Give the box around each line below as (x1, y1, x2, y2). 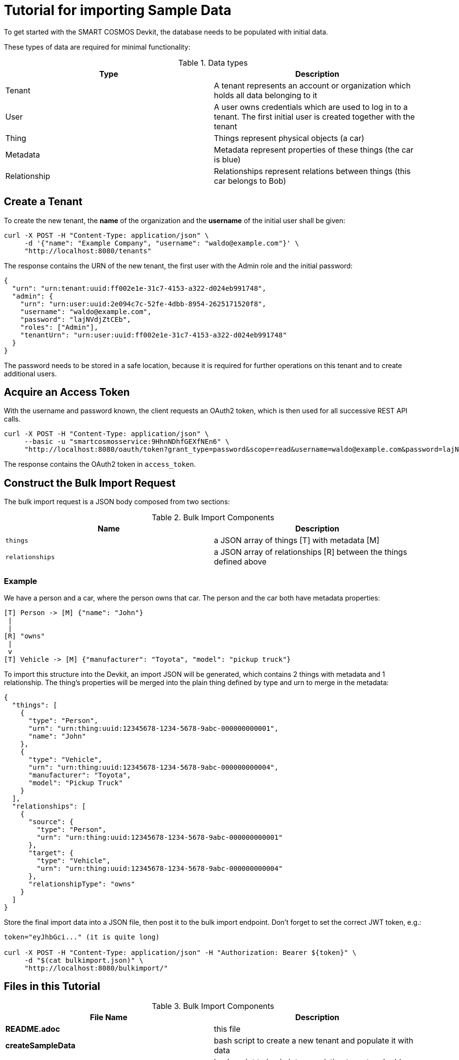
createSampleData (5, 1040, 76, 1050)
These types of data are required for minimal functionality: (4, 42, 191, 51)
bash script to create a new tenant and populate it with (214, 1035, 413, 1045)
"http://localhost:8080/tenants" (24, 247, 152, 255)
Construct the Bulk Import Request (4, 477, 176, 489)
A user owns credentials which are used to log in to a (214, 102, 408, 112)
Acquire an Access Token (4, 386, 130, 399)
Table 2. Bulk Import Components (152, 512, 274, 523)
